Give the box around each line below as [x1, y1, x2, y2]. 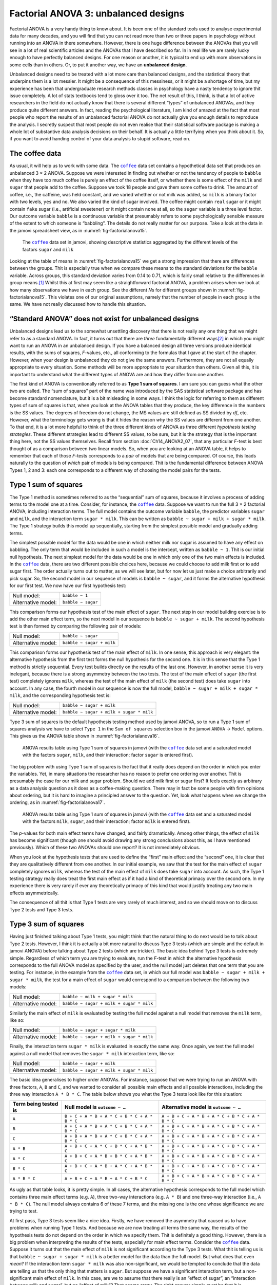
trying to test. [9, 1208, 38, 1214]
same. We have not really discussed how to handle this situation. [9, 301, 146, 307]
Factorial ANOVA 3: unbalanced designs [9, 8, 185, 19]
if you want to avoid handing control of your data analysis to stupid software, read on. [9, 136, 191, 142]
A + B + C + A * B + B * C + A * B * [64, 1153, 153, 1159]
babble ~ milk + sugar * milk [62, 994, 133, 1000]
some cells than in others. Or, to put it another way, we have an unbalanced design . [9, 62, 187, 68]
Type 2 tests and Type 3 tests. [9, 906, 74, 912]
